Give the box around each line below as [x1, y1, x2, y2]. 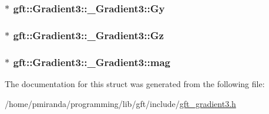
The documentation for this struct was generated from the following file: [5, 77, 265, 89]
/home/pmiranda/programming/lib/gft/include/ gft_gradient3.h [5, 97, 236, 109]
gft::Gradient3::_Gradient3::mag [13, 54, 170, 69]
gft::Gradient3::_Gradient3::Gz [13, 27, 164, 42]
